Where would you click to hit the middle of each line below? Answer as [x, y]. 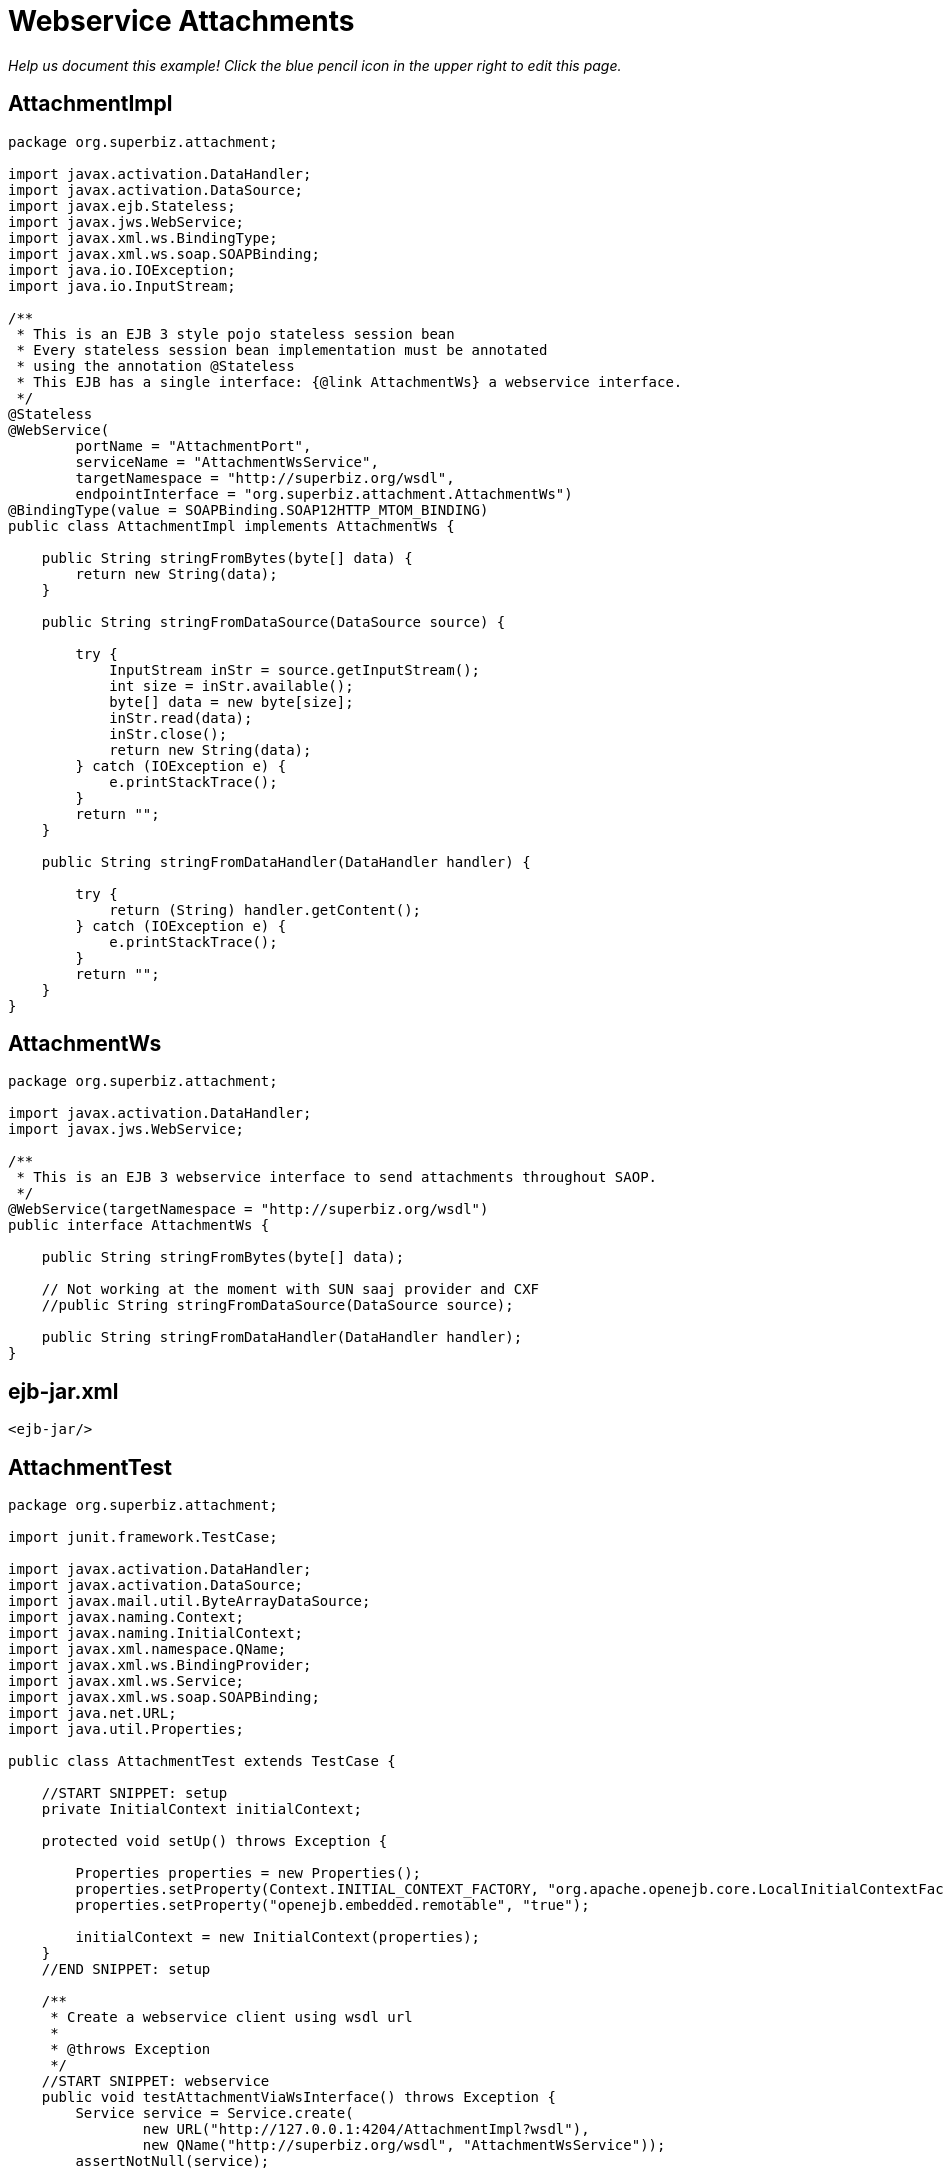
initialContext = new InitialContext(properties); [278, 1937]
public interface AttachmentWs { [139, 1225]
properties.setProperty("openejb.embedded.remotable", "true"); [332, 1905]
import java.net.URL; [92, 1713]
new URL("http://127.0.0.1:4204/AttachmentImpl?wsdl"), [366, 2129]
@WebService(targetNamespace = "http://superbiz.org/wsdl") [248, 1209]
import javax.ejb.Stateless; [122, 205]
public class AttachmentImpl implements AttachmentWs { [231, 525]
